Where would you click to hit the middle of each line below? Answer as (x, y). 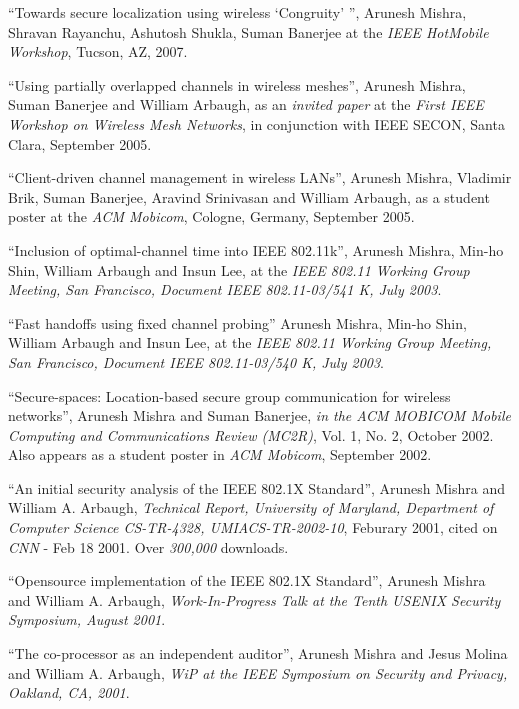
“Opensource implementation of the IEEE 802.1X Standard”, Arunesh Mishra (247, 580)
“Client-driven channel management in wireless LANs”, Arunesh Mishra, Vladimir (260, 177)
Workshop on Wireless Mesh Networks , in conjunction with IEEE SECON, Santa (256, 123)
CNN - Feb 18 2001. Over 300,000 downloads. (148, 546)
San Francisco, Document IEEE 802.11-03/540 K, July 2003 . (196, 361)
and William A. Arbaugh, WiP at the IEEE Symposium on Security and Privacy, (258, 672)
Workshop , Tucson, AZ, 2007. (98, 51)
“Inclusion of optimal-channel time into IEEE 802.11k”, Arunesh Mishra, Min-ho (256, 249)
